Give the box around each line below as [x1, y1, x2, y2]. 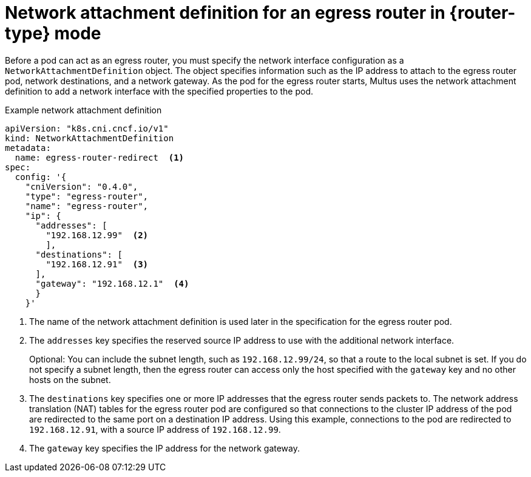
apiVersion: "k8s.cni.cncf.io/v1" [5, 123, 169, 133]
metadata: [5, 142, 51, 153]
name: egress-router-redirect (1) [15, 152, 184, 162]
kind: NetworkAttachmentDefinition [5, 133, 174, 143]
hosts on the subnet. [29, 374, 111, 385]
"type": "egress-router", [25, 191, 149, 201]
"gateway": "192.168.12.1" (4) [35, 278, 189, 289]
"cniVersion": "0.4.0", [25, 181, 138, 192]
